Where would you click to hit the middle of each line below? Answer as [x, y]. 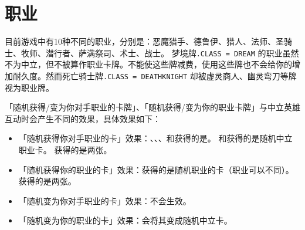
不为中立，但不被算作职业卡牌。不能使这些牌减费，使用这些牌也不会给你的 [148, 64]
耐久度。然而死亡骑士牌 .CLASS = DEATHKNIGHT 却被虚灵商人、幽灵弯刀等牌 [155, 75]
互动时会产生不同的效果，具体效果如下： [83, 118]
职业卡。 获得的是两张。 [65, 150]
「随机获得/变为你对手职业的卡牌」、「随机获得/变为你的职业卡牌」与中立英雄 [152, 107]
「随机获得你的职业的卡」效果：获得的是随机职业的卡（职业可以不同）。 [156, 169]
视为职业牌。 [29, 87]
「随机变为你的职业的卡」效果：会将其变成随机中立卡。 [125, 220]
